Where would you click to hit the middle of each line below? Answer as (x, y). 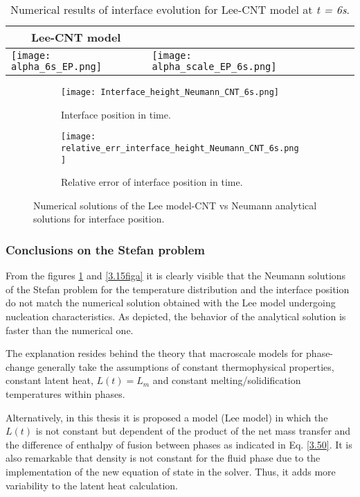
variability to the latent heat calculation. (92, 485)
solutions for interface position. (99, 219)
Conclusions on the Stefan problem (106, 249)
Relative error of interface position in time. (152, 182)
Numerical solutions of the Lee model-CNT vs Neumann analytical (175, 205)
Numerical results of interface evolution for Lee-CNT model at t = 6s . (180, 9)
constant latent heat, (49, 380)
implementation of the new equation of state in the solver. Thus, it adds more (171, 471)
